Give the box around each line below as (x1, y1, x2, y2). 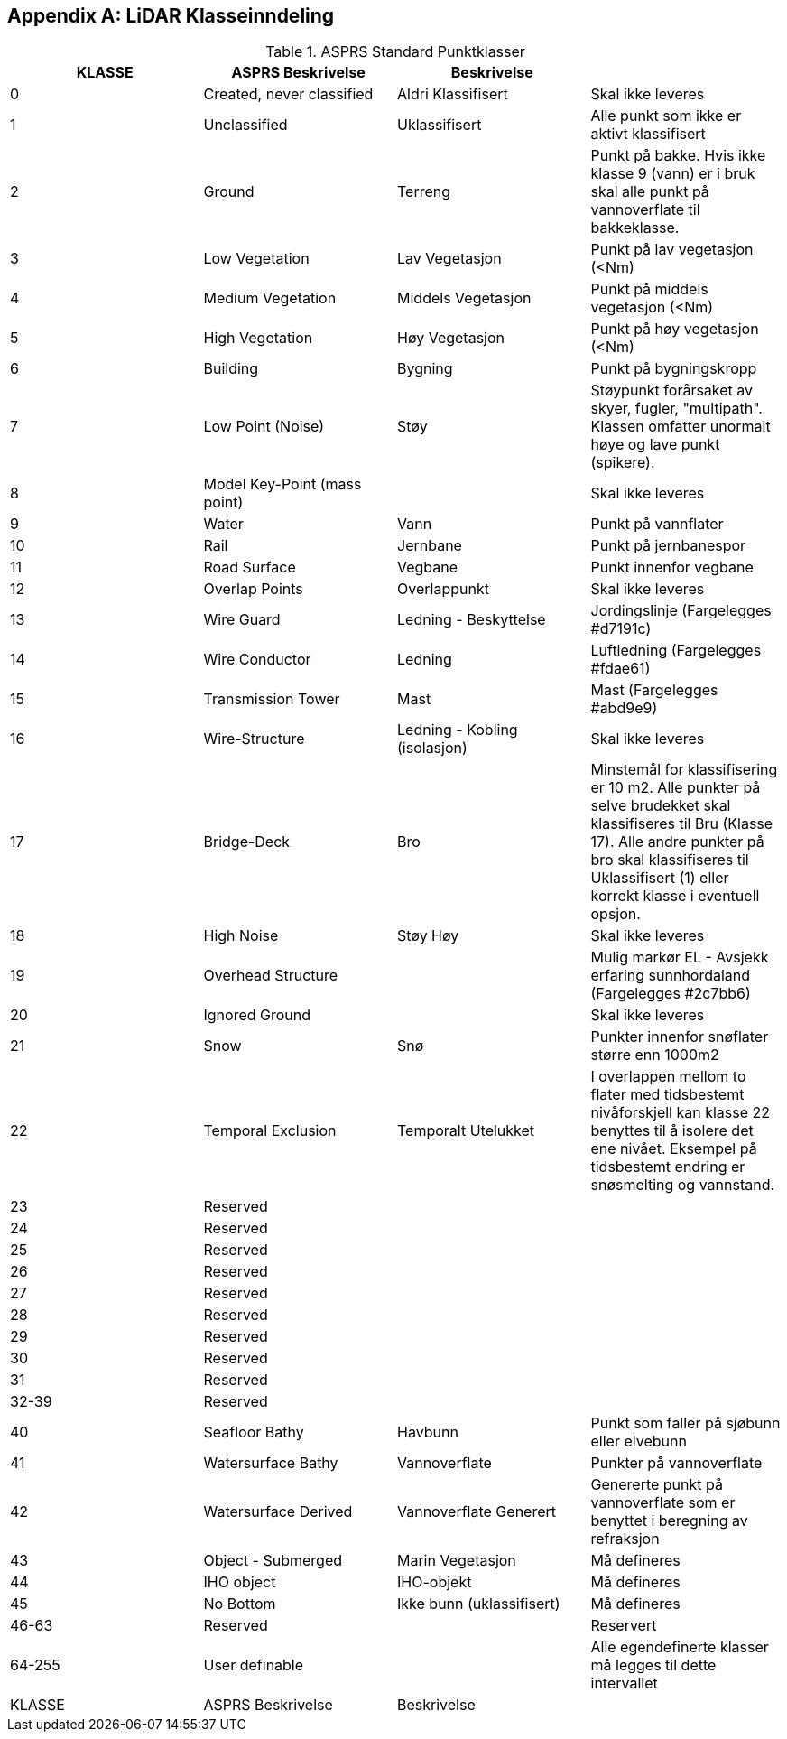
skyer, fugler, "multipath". (590, 399, 763, 418)
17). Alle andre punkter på (590, 832, 764, 851)
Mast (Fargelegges (590, 681, 718, 700)
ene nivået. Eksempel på (590, 1139, 757, 1158)
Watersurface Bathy (203, 1454, 338, 1473)
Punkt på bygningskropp (590, 359, 757, 378)
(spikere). (590, 453, 655, 472)
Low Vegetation (203, 249, 310, 268)
